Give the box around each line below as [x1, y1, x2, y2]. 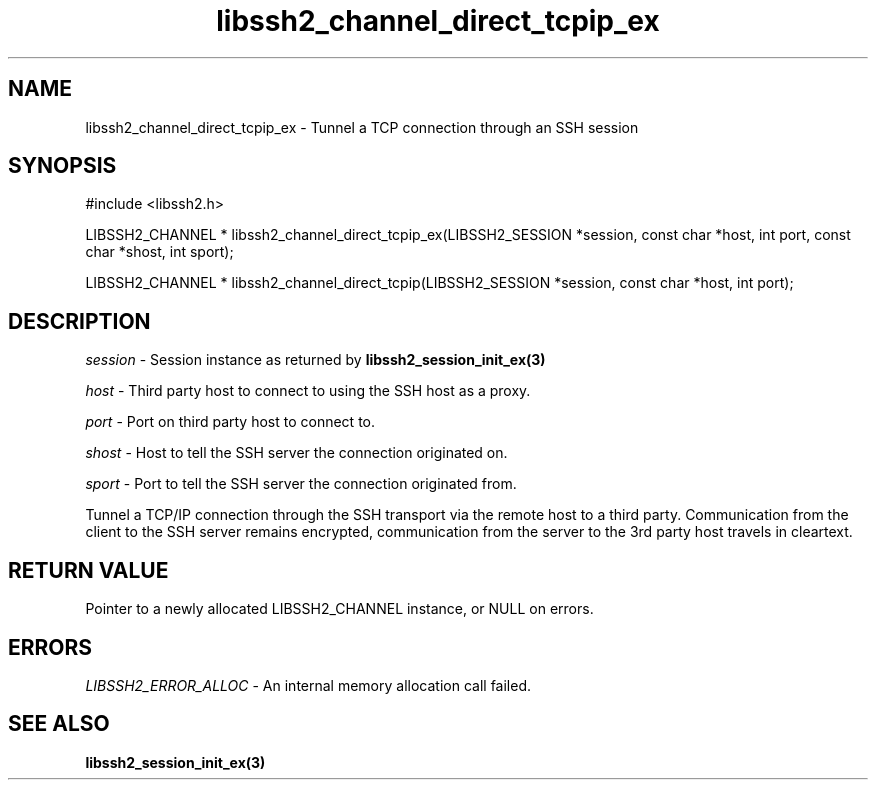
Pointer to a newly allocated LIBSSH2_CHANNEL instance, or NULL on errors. [85, 600, 594, 618]
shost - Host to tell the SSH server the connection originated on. [85, 444, 508, 462]
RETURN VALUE [8, 557, 169, 583]
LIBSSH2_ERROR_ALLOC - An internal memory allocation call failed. [85, 676, 532, 694]
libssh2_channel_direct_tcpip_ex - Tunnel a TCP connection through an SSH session [85, 118, 639, 136]
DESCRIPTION [8, 308, 151, 334]
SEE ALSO [8, 711, 110, 737]
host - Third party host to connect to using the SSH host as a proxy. [85, 382, 531, 400]
